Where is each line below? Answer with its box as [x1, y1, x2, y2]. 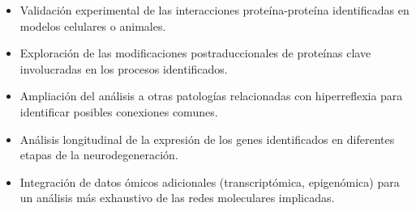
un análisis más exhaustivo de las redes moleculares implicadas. [19, 189, 335, 206]
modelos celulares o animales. [19, 17, 166, 34]
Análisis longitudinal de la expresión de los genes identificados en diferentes [19, 130, 395, 147]
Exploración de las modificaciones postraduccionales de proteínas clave [19, 44, 371, 61]
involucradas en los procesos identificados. [19, 60, 228, 77]
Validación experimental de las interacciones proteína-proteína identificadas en [19, 2, 410, 18]
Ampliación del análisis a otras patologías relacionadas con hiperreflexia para [19, 87, 403, 104]
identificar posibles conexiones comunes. [19, 103, 218, 120]
